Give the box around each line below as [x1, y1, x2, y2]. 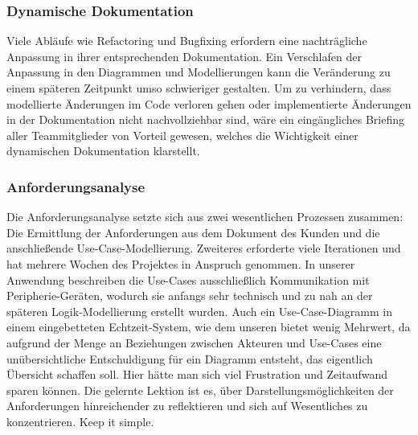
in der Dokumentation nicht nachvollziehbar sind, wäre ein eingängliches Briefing [6, 111, 404, 128]
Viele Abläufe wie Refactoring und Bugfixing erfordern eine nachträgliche [6, 32, 367, 49]
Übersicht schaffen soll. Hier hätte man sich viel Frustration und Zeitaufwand [6, 366, 388, 383]
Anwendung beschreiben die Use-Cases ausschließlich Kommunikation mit [6, 271, 370, 288]
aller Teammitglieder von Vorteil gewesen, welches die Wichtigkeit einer [6, 126, 359, 143]
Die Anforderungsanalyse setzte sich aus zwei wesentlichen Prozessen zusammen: [6, 208, 404, 225]
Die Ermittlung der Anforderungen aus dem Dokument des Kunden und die [6, 224, 380, 240]
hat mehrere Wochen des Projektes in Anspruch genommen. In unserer [6, 255, 355, 272]
